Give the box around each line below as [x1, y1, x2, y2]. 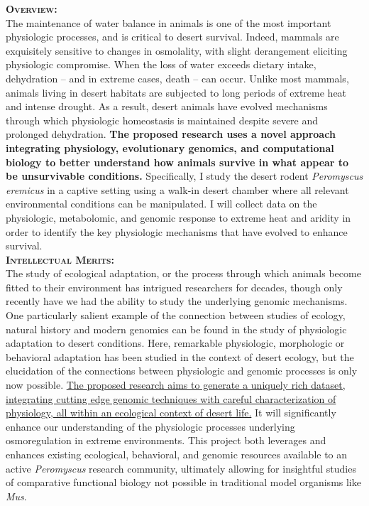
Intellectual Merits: [6, 252, 114, 267]
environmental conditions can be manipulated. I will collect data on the [6, 196, 317, 211]
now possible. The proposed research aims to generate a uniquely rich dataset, [6, 377, 346, 392]
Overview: [6, 1, 57, 16]
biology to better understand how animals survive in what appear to [6, 154, 349, 169]
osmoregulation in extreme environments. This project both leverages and [6, 433, 326, 448]
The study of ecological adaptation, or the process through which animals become [6, 266, 361, 281]
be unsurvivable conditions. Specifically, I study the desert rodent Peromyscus [6, 168, 363, 183]
